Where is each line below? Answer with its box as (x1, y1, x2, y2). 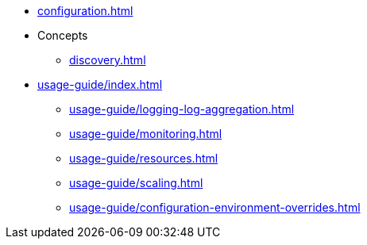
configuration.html (37, 4, 133, 17)
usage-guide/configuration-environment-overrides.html (69, 201, 361, 214)
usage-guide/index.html (37, 78, 163, 91)
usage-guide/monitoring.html (69, 127, 222, 140)
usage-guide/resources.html (69, 151, 218, 165)
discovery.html (69, 53, 146, 67)
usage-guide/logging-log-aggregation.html (69, 102, 295, 116)
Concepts (37, 29, 88, 42)
